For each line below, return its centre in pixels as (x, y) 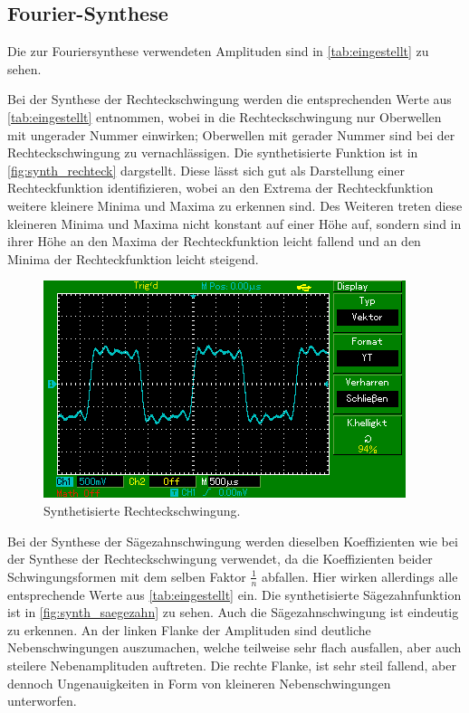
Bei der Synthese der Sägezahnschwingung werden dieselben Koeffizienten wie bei (233, 541)
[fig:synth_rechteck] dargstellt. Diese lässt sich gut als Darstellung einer (206, 170)
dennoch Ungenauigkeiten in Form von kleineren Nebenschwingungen (199, 683)
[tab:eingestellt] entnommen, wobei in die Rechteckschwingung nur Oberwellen (225, 116)
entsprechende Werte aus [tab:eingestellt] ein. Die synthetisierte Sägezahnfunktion (234, 594)
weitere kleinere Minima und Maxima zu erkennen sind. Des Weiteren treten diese (235, 205)
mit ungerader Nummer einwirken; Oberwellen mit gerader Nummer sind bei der (231, 134)
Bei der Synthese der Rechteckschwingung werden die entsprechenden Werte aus (230, 99)
